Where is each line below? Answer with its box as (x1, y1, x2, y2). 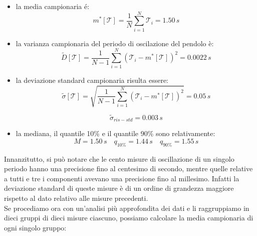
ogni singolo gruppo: (4, 222, 67, 232)
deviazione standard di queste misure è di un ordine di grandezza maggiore (4, 183, 234, 193)
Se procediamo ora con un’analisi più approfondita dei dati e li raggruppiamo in (4, 202, 249, 213)
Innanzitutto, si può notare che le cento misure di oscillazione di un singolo (4, 153, 234, 164)
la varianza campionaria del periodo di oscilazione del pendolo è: (16, 38, 214, 48)
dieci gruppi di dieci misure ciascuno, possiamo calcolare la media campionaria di (4, 212, 253, 223)
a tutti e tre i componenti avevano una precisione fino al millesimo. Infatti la (4, 173, 239, 183)
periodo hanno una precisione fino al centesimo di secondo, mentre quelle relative (4, 163, 253, 174)
